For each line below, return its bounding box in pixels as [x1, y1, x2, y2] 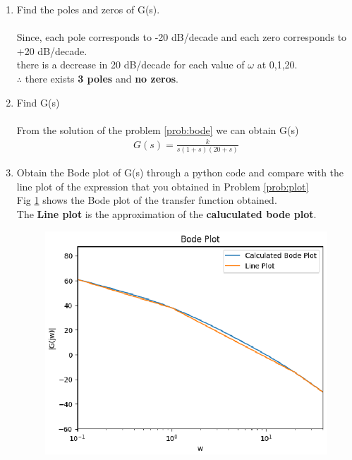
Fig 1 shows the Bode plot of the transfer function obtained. [16, 193, 277, 207]
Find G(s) [16, 95, 60, 109]
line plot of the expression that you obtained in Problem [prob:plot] [16, 178, 309, 193]
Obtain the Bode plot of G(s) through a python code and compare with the [16, 165, 344, 180]
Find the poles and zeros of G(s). [16, 2, 160, 16]
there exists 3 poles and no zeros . [25, 71, 178, 85]
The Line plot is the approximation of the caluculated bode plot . [16, 206, 317, 221]
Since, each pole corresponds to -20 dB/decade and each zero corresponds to [16, 30, 347, 44]
